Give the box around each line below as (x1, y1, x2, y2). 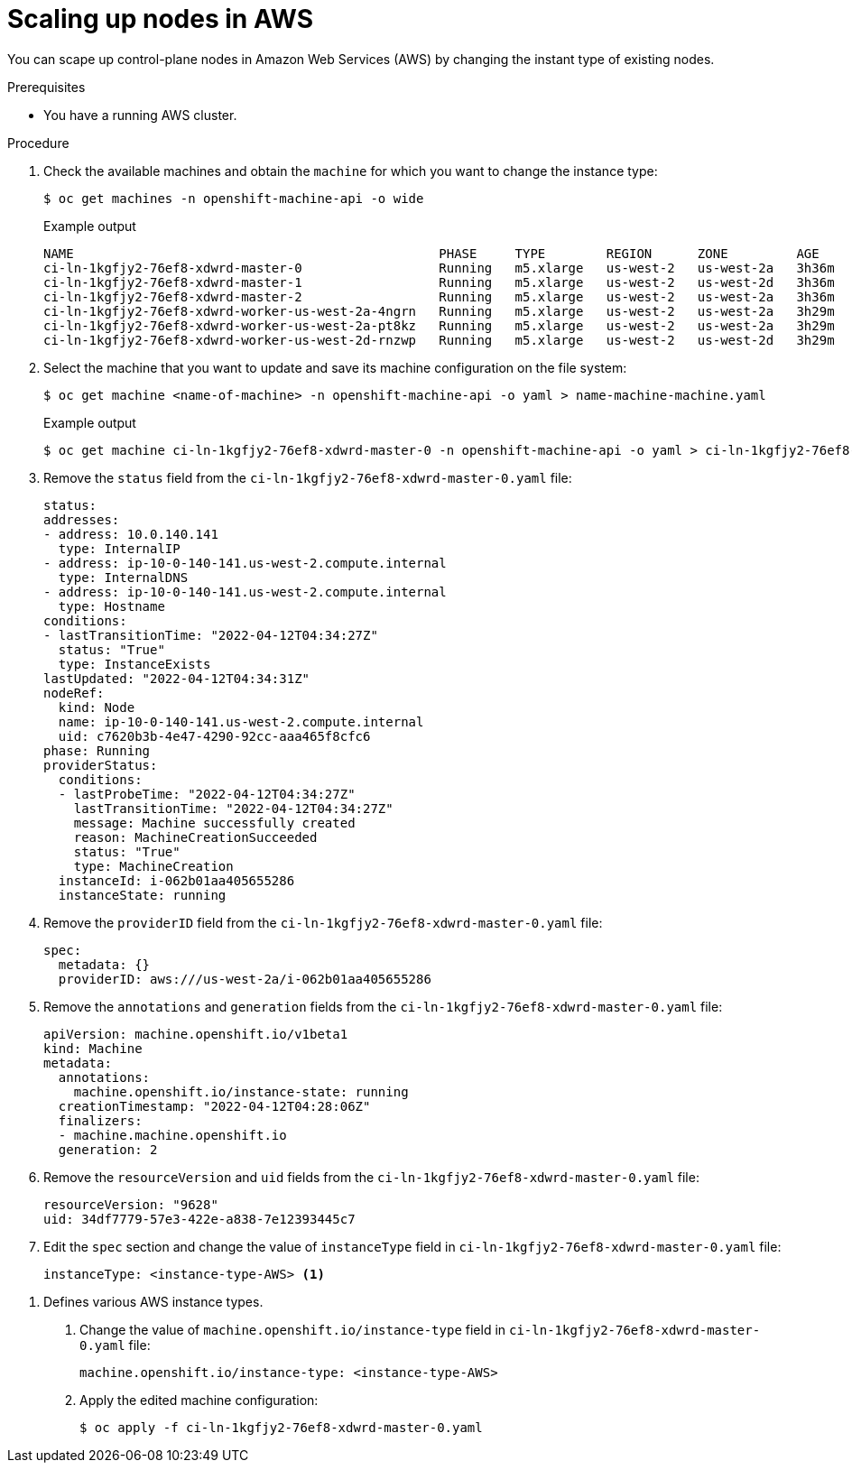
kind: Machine (43, 1040, 143, 1056)
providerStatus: (43, 757, 158, 772)
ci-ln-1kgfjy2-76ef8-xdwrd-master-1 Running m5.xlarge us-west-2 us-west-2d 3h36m (43, 274, 835, 290)
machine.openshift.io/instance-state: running (73, 1084, 409, 1099)
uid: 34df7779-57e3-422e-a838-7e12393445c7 (43, 1211, 356, 1226)
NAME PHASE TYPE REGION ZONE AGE (43, 245, 820, 261)
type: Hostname (58, 598, 165, 614)
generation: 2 (58, 1142, 158, 1157)
